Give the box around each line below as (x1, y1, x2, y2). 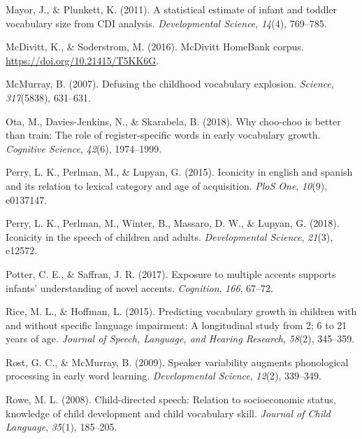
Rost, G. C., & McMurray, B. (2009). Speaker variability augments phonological (6, 354, 349, 369)
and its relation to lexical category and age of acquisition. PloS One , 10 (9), (6, 178, 328, 193)
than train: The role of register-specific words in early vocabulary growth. (6, 127, 321, 142)
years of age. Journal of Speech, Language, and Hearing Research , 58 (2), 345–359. (6, 331, 355, 346)
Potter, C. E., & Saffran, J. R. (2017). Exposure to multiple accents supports (6, 266, 336, 281)
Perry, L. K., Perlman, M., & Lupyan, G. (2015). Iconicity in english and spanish (6, 165, 353, 179)
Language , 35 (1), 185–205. (6, 419, 117, 434)
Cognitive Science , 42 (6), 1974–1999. (6, 141, 162, 155)
